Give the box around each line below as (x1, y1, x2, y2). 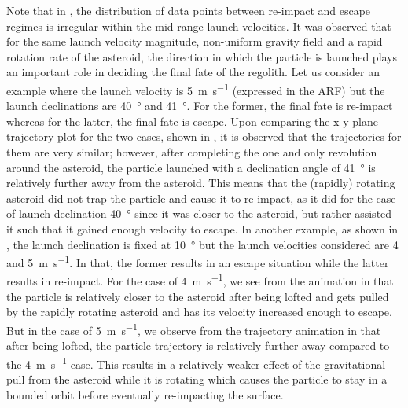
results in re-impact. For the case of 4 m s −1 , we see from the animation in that (6, 270, 394, 289)
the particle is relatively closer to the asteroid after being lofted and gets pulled (6, 288, 389, 304)
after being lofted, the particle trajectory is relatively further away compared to (6, 337, 390, 354)
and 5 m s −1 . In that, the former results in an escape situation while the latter (6, 252, 389, 270)
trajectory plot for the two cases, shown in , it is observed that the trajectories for (6, 128, 402, 145)
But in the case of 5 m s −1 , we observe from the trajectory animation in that (6, 319, 381, 338)
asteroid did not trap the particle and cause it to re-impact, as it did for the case (6, 189, 396, 206)
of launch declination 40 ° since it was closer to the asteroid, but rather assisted (6, 205, 392, 222)
